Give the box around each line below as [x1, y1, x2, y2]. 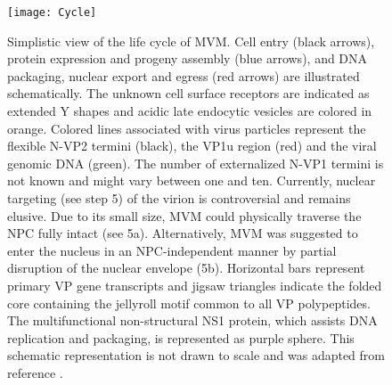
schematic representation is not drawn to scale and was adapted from [7, 346, 386, 365]
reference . [7, 363, 63, 381]
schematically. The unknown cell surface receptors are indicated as [7, 84, 370, 102]
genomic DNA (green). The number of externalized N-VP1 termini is [7, 153, 384, 172]
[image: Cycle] [7, 6, 97, 19]
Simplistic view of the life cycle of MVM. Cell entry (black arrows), [7, 31, 375, 50]
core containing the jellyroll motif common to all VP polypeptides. [7, 293, 371, 312]
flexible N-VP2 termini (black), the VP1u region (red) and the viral [7, 136, 377, 155]
